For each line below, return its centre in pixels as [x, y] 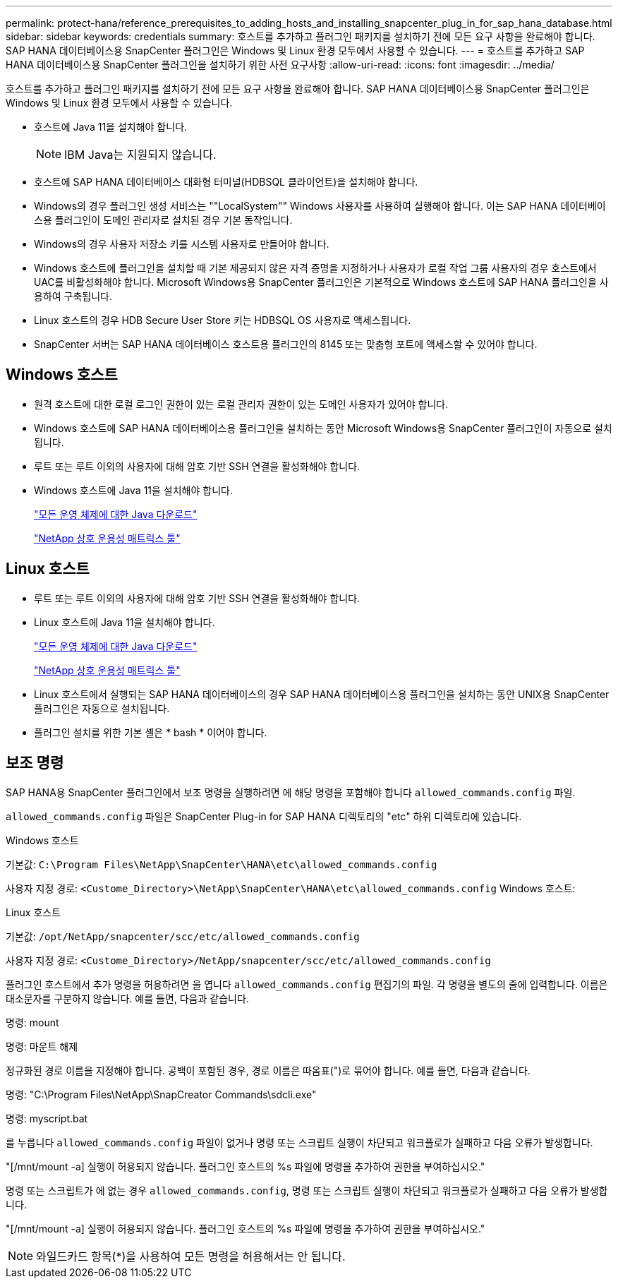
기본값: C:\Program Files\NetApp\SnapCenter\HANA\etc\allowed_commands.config [222, 864]
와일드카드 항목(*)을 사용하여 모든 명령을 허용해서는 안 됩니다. [191, 1256]
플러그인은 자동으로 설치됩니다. [102, 708]
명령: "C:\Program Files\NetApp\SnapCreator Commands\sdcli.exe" [161, 1094]
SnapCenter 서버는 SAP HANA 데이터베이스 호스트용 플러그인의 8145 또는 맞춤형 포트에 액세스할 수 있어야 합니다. [286, 344]
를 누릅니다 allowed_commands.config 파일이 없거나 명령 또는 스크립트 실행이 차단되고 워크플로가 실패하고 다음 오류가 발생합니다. [299, 1142]
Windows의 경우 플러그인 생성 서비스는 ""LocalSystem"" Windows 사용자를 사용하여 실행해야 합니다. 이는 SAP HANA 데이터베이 [320, 206]
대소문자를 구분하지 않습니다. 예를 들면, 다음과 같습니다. [127, 998]
